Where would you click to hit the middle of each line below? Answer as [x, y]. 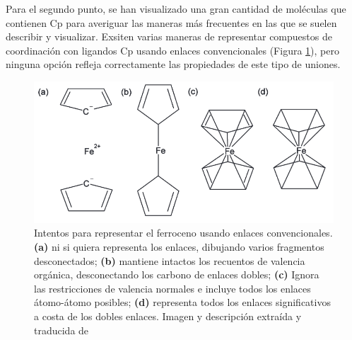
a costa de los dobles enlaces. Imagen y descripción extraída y [168, 316]
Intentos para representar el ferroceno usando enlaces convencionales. [183, 233]
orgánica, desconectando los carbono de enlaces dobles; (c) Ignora [177, 274]
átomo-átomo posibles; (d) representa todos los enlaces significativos [182, 302]
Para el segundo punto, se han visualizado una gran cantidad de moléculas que [176, 8]
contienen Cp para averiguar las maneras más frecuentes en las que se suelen [171, 22]
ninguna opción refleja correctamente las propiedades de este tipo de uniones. [173, 64]
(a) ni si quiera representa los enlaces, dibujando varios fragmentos [179, 246]
